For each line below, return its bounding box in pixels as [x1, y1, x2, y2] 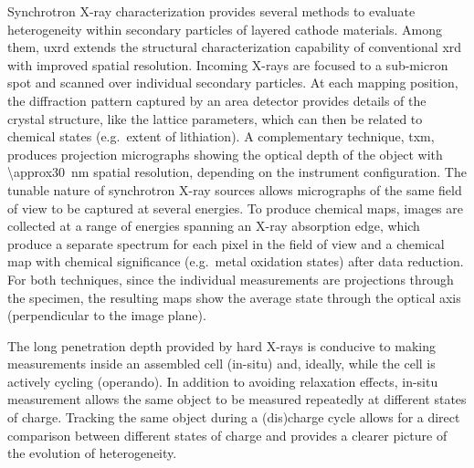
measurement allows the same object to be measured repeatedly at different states [7, 390, 467, 409]
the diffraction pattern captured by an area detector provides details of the [7, 90, 427, 109]
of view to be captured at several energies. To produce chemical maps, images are [7, 198, 463, 217]
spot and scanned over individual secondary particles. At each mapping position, [7, 73, 458, 92]
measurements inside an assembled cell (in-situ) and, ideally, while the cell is [7, 354, 436, 373]
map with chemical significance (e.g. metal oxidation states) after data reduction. [7, 252, 464, 271]
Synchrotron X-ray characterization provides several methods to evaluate [7, 2, 416, 20]
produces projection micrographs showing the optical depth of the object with [7, 144, 443, 163]
